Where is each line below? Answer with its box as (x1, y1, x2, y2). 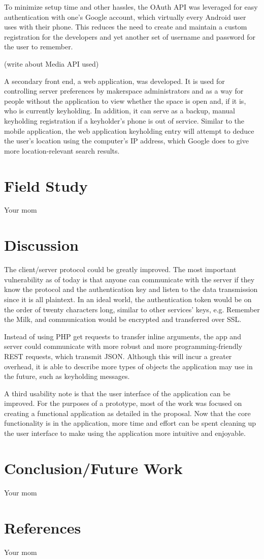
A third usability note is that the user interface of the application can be (4, 388, 230, 398)
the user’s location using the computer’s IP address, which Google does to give (4, 135, 249, 146)
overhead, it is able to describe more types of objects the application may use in (4, 361, 253, 371)
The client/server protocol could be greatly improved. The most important (4, 264, 237, 275)
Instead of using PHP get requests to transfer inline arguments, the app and (4, 331, 241, 341)
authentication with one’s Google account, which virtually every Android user (4, 11, 246, 22)
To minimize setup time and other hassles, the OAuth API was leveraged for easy (4, 2, 258, 12)
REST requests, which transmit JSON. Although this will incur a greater (4, 350, 232, 361)
